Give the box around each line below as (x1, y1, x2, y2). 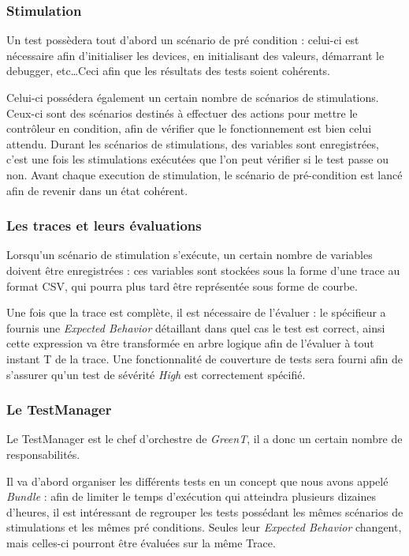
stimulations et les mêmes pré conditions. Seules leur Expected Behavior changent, (6, 519, 402, 535)
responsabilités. (6, 445, 80, 462)
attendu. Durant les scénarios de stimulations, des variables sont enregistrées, (6, 135, 379, 152)
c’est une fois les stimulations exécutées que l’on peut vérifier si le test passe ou (6, 151, 389, 167)
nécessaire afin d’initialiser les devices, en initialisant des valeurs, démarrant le (6, 47, 385, 63)
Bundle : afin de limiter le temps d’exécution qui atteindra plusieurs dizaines (6, 488, 377, 505)
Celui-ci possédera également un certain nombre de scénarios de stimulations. (6, 89, 379, 105)
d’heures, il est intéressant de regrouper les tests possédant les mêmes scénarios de (6, 503, 403, 520)
